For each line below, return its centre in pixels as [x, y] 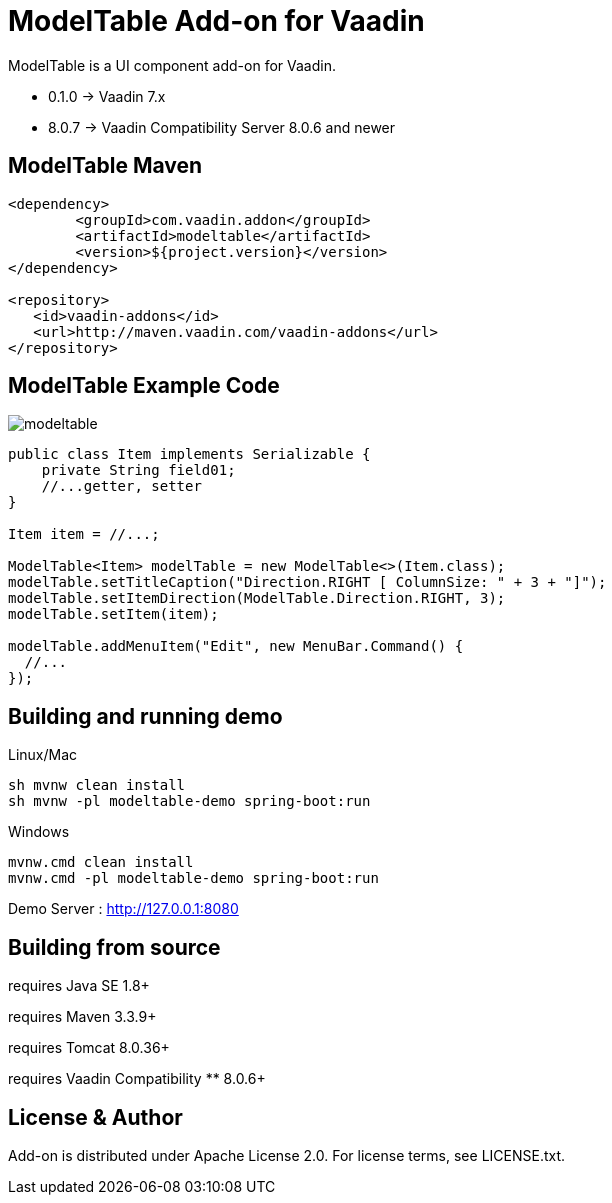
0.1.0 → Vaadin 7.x [107, 96]
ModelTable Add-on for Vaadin [216, 21]
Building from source [114, 947]
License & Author [95, 1117]
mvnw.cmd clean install [101, 862]
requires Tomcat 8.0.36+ [89, 1048]
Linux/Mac [43, 755]
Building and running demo [145, 716]
